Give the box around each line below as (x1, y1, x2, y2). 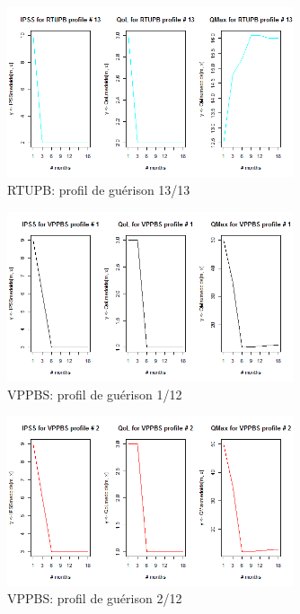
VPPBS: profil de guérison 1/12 (7, 384, 182, 403)
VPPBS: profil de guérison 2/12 (7, 589, 182, 608)
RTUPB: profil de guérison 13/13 (7, 180, 190, 199)
